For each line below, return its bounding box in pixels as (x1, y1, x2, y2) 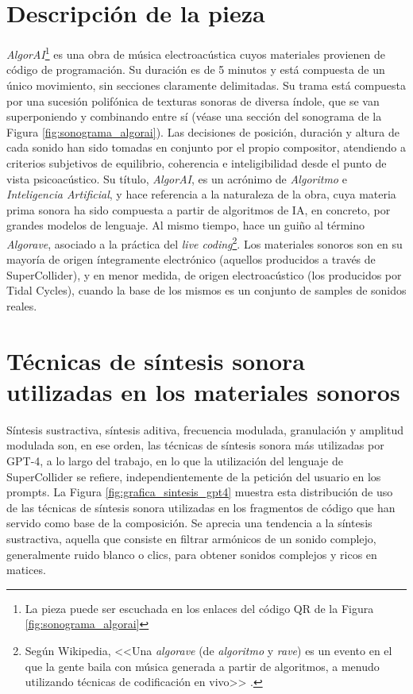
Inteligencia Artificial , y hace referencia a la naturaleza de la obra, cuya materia (6, 186, 396, 202)
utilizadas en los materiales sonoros (6, 375, 400, 407)
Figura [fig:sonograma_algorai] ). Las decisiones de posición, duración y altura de (6, 123, 399, 140)
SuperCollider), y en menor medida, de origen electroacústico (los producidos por (6, 266, 402, 283)
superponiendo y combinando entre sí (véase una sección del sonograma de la (6, 108, 382, 125)
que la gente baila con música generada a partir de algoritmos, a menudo (25, 657, 380, 674)
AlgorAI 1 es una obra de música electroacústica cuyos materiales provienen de (6, 44, 386, 62)
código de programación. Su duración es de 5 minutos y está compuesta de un (6, 61, 385, 78)
